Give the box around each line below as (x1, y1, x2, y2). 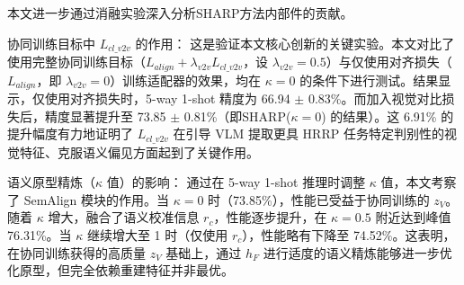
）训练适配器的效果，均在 (110, 70, 262, 89)
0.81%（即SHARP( (183, 106, 291, 125)
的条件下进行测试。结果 (299, 70, 439, 89)
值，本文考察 (380, 173, 457, 191)
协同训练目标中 (7, 33, 95, 52)
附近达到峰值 (375, 208, 451, 227)
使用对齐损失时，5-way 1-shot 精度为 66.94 (44, 88, 290, 107)
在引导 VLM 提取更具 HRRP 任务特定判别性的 (173, 124, 444, 143)
